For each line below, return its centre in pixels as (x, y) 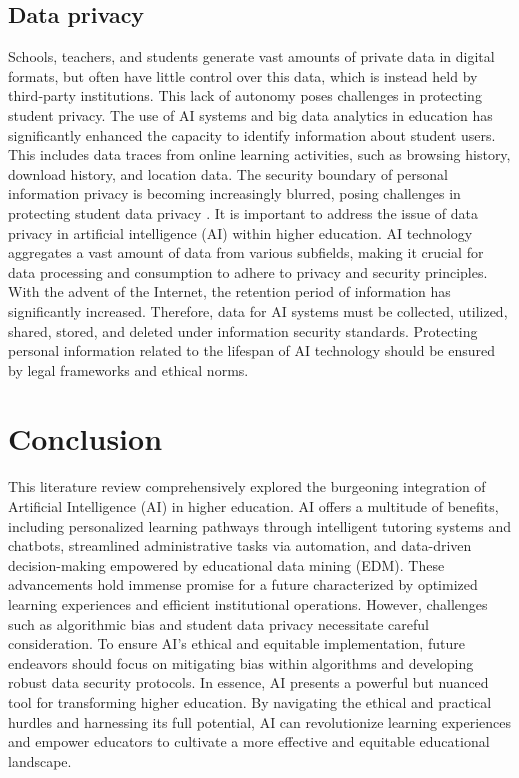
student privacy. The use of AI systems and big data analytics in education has (250, 114)
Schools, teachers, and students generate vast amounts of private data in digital (251, 56)
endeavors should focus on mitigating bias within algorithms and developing (241, 662)
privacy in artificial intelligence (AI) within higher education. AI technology (240, 232)
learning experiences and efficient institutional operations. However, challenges (248, 603)
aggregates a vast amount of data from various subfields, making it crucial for (246, 252)
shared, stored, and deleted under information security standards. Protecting (243, 330)
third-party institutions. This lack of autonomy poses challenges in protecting (245, 95)
